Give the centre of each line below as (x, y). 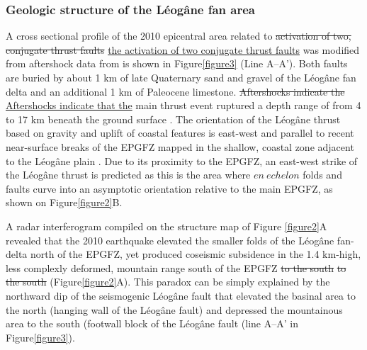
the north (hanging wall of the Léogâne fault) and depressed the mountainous (174, 309)
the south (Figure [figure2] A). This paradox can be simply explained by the (168, 282)
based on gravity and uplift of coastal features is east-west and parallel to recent (180, 133)
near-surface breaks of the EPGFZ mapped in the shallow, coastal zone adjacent (180, 146)
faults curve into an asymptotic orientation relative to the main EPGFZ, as (169, 188)
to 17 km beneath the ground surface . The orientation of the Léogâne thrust (173, 119)
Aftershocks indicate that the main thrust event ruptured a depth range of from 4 (183, 105)
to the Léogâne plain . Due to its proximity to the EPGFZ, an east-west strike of (182, 160)
